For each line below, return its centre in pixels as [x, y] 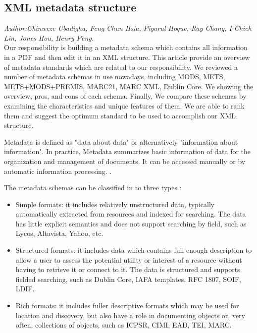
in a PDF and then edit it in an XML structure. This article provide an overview [127, 57]
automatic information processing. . [58, 171]
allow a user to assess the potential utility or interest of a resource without [129, 259]
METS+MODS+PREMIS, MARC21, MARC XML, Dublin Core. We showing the [129, 86]
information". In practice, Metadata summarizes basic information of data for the [128, 151]
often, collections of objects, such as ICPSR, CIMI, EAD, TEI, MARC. [124, 325]
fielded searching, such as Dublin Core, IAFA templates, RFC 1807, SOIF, [128, 279]
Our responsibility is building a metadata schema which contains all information [126, 47]
